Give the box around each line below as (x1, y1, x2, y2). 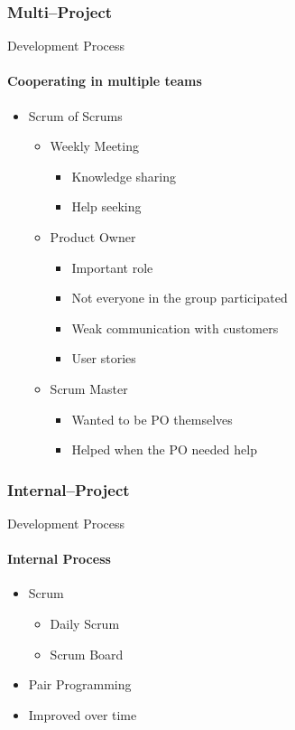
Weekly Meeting (50, 136, 139, 155)
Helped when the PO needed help (71, 440, 257, 459)
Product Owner (50, 227, 136, 246)
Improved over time (28, 705, 137, 724)
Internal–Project (7, 478, 130, 501)
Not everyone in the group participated (71, 288, 288, 307)
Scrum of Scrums (28, 106, 123, 125)
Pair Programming (28, 675, 132, 694)
